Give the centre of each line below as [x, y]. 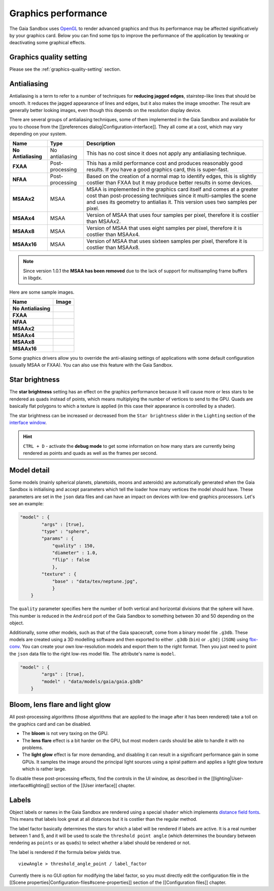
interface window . [28, 422]
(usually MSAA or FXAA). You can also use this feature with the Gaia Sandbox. [91, 365]
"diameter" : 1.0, [75, 553]
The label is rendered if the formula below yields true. [65, 852]
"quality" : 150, [74, 545]
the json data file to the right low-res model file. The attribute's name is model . [93, 653]
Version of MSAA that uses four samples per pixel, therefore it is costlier [173, 215]
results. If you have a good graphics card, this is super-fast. [158, 169]
